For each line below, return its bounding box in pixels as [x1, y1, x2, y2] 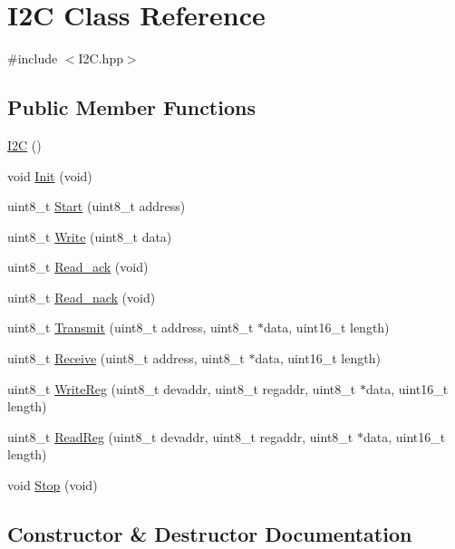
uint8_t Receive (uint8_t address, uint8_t [7, 349, 245, 368]
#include [7, 49, 58, 68]
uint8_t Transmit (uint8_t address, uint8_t [7, 318, 254, 337]
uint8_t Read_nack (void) [7, 287, 156, 306]
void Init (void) [7, 166, 92, 185]
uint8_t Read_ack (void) [7, 257, 149, 276]
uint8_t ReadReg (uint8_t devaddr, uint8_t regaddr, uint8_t [7, 427, 353, 446]
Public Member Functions [7, 93, 256, 121]
